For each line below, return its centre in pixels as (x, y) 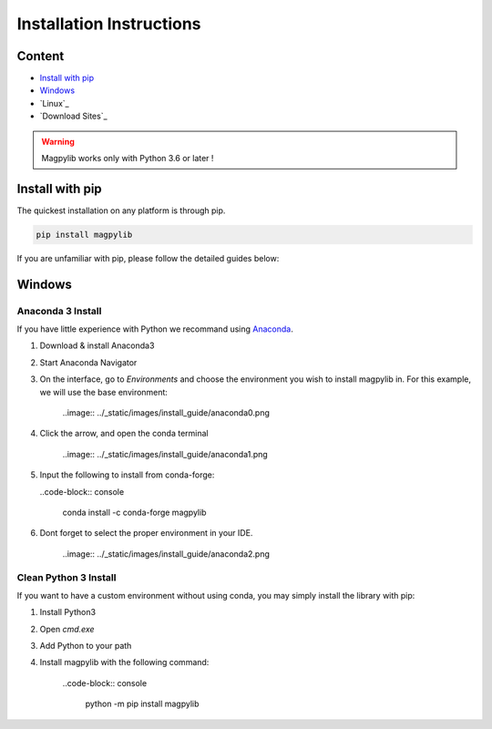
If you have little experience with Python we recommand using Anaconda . (155, 329)
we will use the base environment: (104, 392)
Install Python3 (67, 612)
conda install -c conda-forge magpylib (134, 512)
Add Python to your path (86, 646)
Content (41, 56)
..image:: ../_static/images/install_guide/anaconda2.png (166, 554)
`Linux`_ (54, 103)
